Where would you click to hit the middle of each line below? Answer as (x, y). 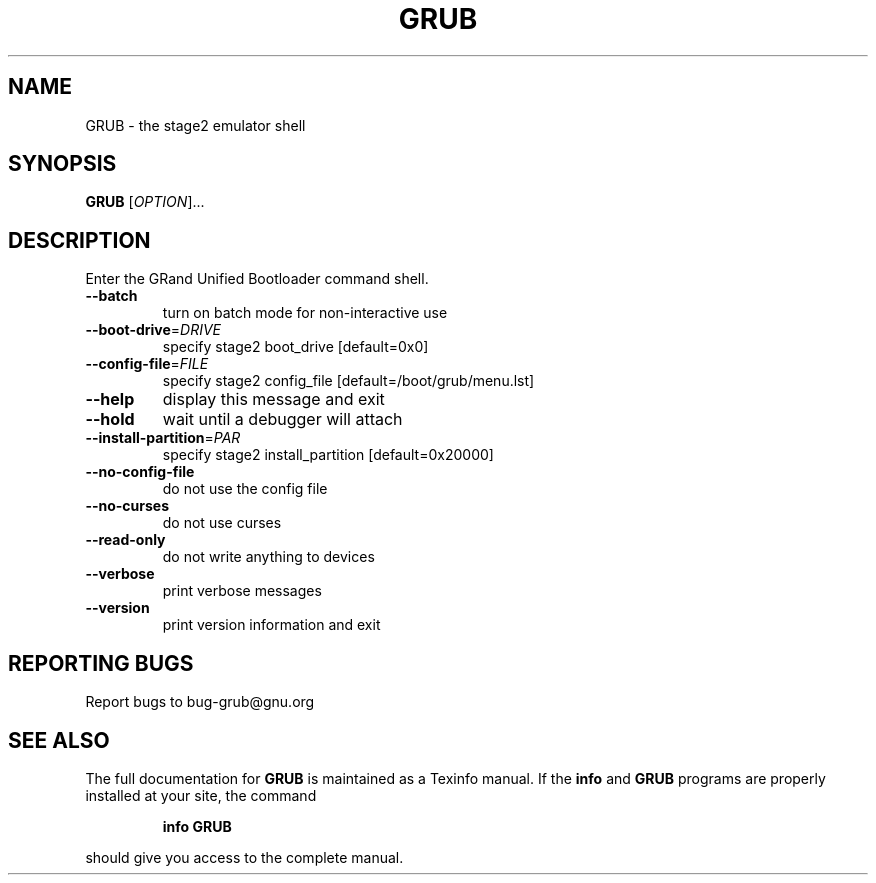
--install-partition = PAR (163, 438)
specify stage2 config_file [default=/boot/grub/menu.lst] (348, 381)
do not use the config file (245, 489)
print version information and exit (271, 625)
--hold (110, 419)
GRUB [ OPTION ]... (145, 202)
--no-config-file (140, 472)
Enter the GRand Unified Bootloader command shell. (257, 279)
